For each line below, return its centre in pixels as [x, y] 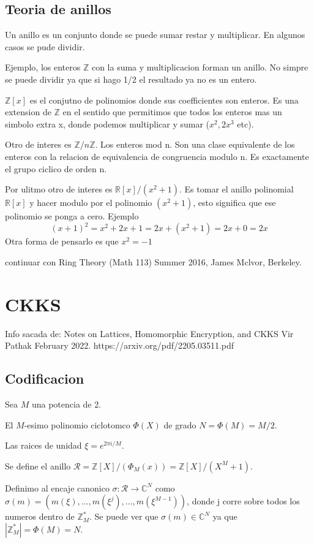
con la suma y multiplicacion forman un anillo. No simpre [200, 67]
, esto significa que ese [234, 203]
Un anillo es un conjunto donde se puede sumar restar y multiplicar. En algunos [155, 35]
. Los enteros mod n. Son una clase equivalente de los [195, 144]
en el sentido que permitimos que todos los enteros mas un [172, 112]
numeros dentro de [40, 516]
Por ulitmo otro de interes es [59, 189]
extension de [28, 112]
